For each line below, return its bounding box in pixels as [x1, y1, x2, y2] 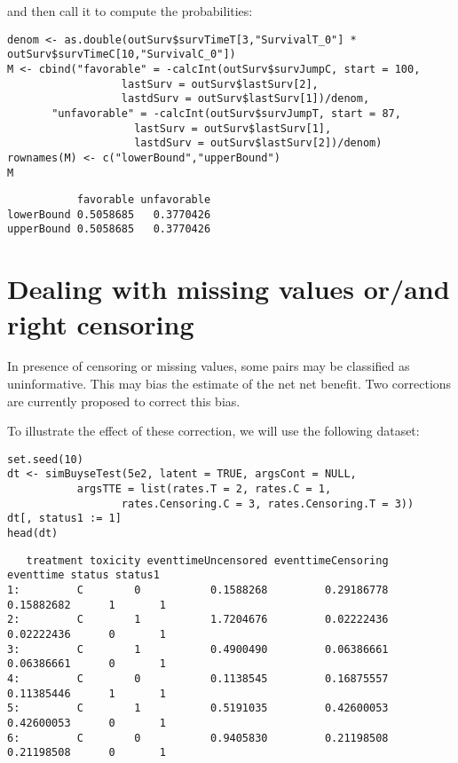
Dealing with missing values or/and [7, 271, 450, 307]
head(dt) [7, 527, 59, 540]
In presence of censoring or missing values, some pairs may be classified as [7, 357, 410, 375]
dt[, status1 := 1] [7, 512, 122, 525]
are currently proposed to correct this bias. [7, 391, 241, 410]
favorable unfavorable [76, 193, 211, 207]
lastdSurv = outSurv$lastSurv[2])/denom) [134, 137, 383, 150]
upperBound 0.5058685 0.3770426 [7, 223, 211, 236]
